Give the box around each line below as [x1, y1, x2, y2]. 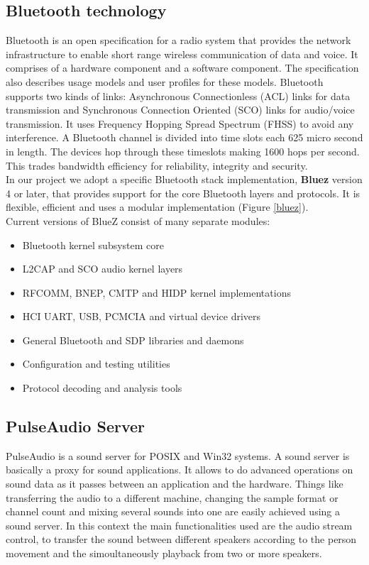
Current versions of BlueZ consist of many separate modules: [6, 213, 270, 228]
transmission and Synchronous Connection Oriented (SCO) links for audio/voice [6, 102, 355, 117]
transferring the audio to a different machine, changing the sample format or [6, 490, 338, 505]
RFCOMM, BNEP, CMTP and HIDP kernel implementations [22, 285, 291, 300]
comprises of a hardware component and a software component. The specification [6, 60, 359, 75]
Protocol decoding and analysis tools [22, 380, 182, 395]
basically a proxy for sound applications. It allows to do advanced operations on [6, 462, 353, 477]
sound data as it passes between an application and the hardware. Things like [6, 476, 343, 491]
